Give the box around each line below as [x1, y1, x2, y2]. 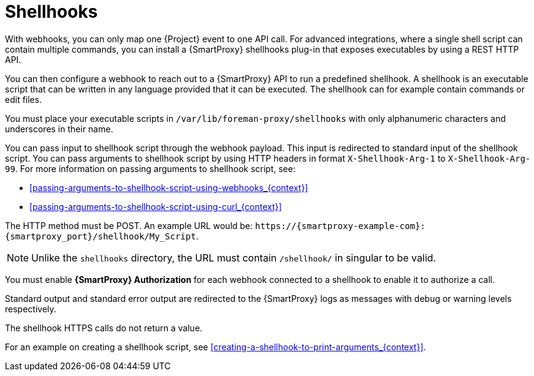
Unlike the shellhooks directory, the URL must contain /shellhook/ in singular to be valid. [31, 251, 436, 264]
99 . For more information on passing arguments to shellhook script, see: [5, 163, 296, 174]
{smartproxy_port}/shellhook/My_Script [5, 231, 196, 241]
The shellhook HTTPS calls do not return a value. [5, 322, 203, 333]
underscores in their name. [5, 123, 113, 134]
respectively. [5, 303, 56, 314]
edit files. [5, 94, 42, 105]
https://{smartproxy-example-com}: [255, 220, 426, 231]
